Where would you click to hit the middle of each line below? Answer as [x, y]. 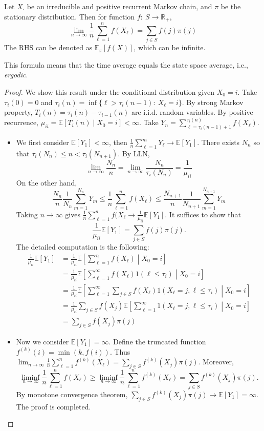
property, [18, 112]
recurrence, [21, 122]
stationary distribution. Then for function [70, 16]
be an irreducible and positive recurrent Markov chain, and [119, 6]
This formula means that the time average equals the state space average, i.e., [126, 64]
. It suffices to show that [203, 214]
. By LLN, [134, 153]
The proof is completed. [53, 406]
